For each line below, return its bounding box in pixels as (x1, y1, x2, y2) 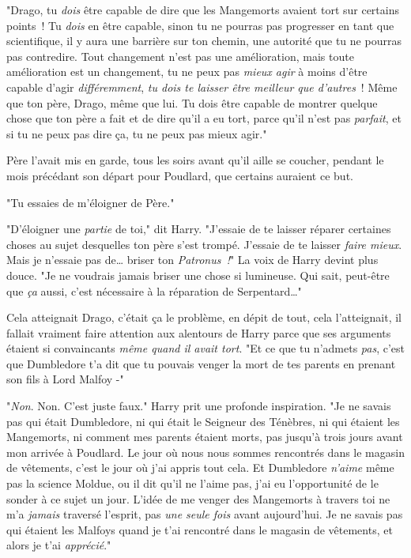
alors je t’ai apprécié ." (6, 537, 111, 553)
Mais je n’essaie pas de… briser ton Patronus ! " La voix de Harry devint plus (6, 251, 379, 268)
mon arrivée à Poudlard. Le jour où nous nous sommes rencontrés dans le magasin (6, 443, 405, 460)
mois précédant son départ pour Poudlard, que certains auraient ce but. (6, 167, 353, 183)
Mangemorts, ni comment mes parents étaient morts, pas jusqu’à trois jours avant (6, 428, 403, 445)
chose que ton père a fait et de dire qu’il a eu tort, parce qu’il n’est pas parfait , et (6, 110, 402, 126)
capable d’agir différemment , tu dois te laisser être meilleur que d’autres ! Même (6, 78, 398, 95)
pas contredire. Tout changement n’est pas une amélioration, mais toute (6, 47, 354, 64)
